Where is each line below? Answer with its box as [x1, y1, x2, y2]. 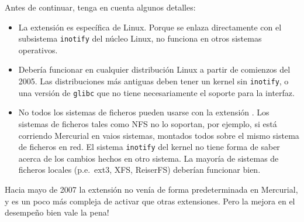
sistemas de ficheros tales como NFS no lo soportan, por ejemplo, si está [18, 117, 277, 129]
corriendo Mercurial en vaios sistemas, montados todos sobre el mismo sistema [18, 129, 299, 141]
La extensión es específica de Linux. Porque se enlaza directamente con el [18, 21, 282, 33]
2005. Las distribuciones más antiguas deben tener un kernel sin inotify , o [18, 75, 289, 87]
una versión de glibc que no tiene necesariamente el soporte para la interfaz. [18, 86, 295, 98]
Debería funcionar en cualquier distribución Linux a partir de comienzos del [18, 63, 291, 76]
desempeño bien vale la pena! [5, 206, 109, 218]
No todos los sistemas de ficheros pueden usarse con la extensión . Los [18, 106, 270, 118]
